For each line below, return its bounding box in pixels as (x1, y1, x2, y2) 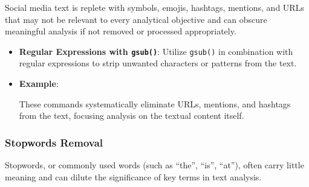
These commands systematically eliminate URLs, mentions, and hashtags (19, 97, 291, 110)
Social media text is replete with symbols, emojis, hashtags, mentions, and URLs (5, 1, 304, 13)
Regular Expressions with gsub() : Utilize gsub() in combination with (19, 45, 293, 57)
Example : (19, 77, 59, 90)
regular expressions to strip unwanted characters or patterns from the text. (19, 57, 297, 69)
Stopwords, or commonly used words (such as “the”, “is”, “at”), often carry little (5, 159, 304, 171)
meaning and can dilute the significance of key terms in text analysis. (5, 170, 262, 183)
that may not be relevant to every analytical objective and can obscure (5, 13, 267, 25)
